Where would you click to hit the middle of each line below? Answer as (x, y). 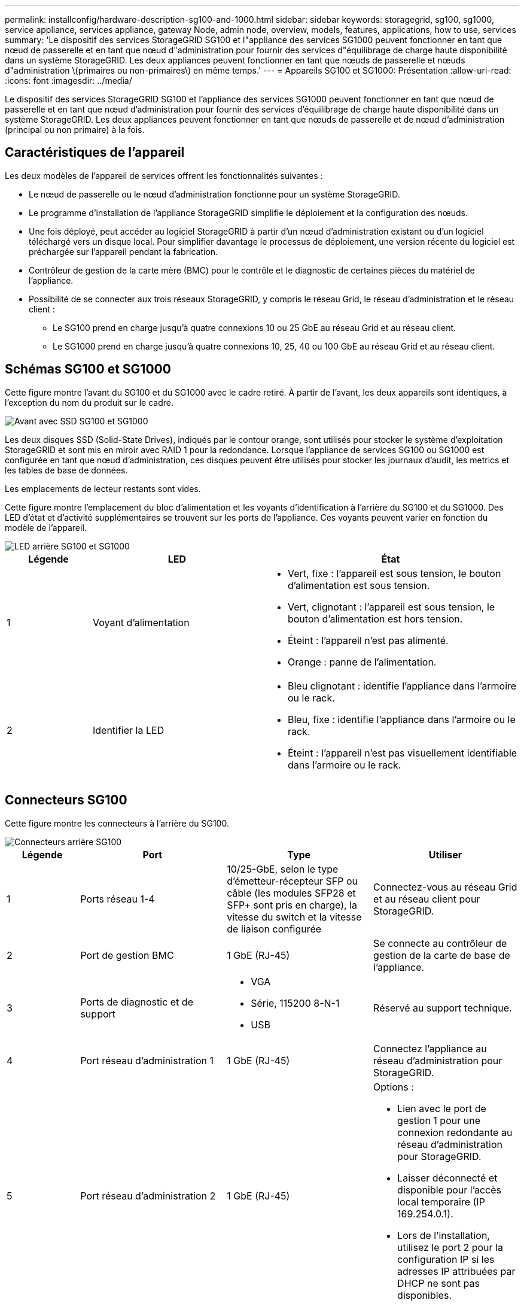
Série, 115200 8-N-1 (295, 1003)
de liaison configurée (274, 929)
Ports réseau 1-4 (118, 899)
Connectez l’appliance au (430, 1048)
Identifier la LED (128, 730)
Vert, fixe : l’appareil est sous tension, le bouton (394, 573)
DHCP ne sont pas (438, 1283)
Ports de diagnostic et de (137, 1002)
